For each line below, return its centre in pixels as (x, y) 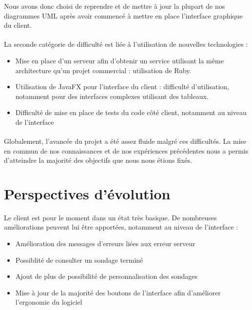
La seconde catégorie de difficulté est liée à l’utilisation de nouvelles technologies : (126, 44)
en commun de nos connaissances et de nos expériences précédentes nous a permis (126, 150)
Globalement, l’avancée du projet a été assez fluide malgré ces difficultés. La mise (125, 141)
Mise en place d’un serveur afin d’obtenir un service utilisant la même (119, 60)
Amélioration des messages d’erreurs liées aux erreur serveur (105, 243)
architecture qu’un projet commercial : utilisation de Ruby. (103, 70)
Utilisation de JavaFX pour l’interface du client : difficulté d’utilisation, (122, 87)
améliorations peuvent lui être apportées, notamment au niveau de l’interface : (121, 227)
